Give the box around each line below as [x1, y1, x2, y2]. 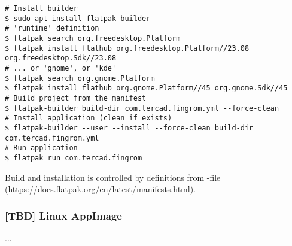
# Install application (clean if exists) [5, 114, 172, 123]
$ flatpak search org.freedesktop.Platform [5, 34, 181, 42]
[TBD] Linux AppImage [5, 208, 122, 223]
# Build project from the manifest [5, 93, 147, 102]
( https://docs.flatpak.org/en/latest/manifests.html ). [5, 183, 196, 195]
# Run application [5, 144, 78, 153]
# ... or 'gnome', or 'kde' [5, 63, 117, 72]
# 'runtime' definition [5, 24, 99, 33]
